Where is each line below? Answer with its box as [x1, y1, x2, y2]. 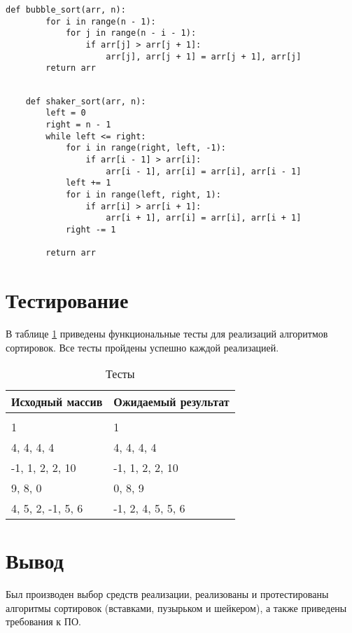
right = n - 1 [45, 119, 111, 130]
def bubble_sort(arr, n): [6, 5, 126, 15]
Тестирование [6, 285, 129, 314]
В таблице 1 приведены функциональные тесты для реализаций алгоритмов [6, 326, 328, 340]
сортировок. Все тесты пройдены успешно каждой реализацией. [6, 340, 279, 354]
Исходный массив [11, 394, 103, 410]
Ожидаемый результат [113, 394, 230, 410]
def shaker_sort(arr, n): [25, 96, 146, 106]
